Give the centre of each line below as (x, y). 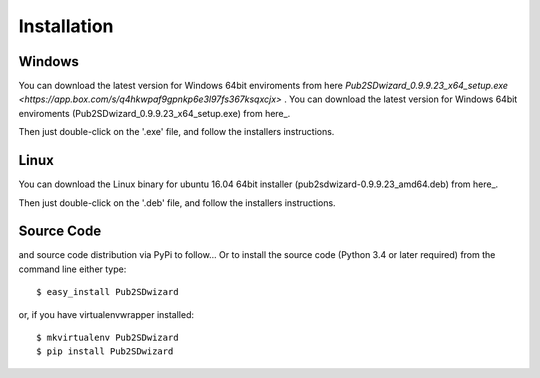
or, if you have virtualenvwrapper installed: (106, 314)
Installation (66, 26)
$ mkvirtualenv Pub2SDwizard (107, 337)
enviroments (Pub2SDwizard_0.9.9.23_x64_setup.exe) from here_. (154, 113)
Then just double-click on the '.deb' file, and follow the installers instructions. (177, 202)
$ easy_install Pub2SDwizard (107, 292)
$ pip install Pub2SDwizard (105, 351)
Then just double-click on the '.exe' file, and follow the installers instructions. (176, 132)
